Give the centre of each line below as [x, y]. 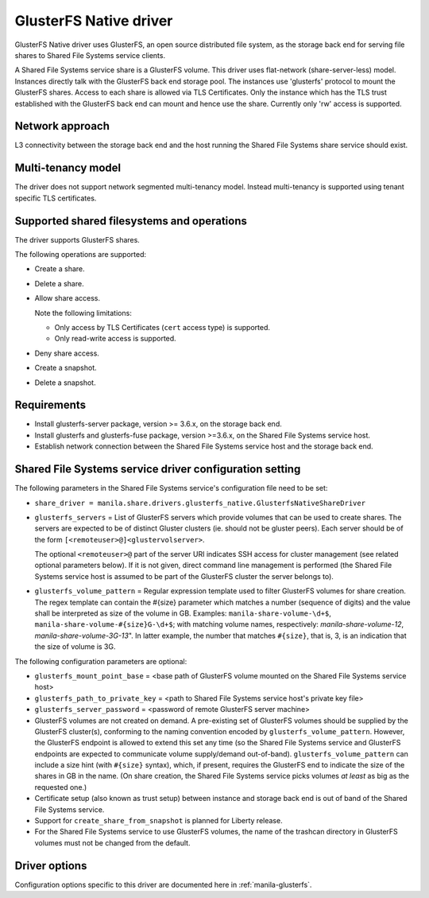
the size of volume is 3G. [75, 647]
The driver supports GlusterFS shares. [77, 239]
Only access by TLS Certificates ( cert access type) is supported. [162, 327]
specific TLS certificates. [56, 198]
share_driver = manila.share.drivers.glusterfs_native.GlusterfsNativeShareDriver [200, 503]
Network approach [62, 126]
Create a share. [60, 269]
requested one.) [61, 787]
